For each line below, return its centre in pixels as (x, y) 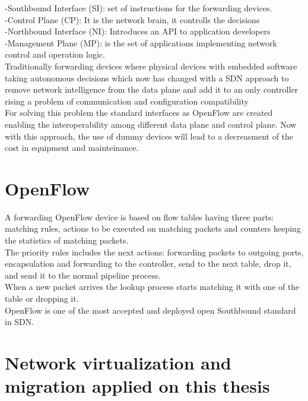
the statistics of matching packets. (67, 240)
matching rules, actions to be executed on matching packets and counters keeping (153, 228)
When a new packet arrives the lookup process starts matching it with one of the (152, 287)
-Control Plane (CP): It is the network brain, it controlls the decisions (132, 19)
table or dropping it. (42, 298)
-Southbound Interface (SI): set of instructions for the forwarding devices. (139, 8)
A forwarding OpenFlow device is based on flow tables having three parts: (139, 217)
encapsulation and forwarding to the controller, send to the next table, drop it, (148, 263)
